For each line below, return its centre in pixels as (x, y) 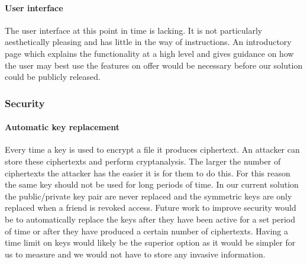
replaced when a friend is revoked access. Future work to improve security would (151, 207)
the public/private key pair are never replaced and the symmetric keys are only (148, 196)
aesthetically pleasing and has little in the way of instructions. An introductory (148, 42)
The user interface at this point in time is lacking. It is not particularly (134, 30)
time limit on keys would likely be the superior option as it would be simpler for (150, 242)
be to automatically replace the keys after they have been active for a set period (150, 219)
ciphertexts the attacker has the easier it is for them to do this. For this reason (148, 173)
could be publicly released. (53, 77)
